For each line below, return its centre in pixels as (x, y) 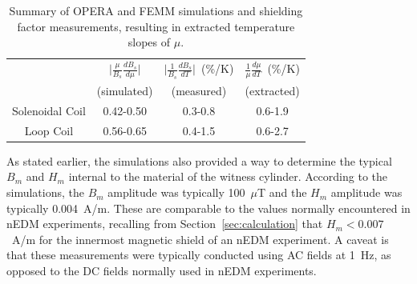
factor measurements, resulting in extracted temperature (156, 26)
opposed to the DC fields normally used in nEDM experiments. (162, 271)
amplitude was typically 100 (176, 192)
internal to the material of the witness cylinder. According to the (228, 176)
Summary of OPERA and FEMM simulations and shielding (156, 10)
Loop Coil (49, 130)
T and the (282, 192)
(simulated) (125, 91)
